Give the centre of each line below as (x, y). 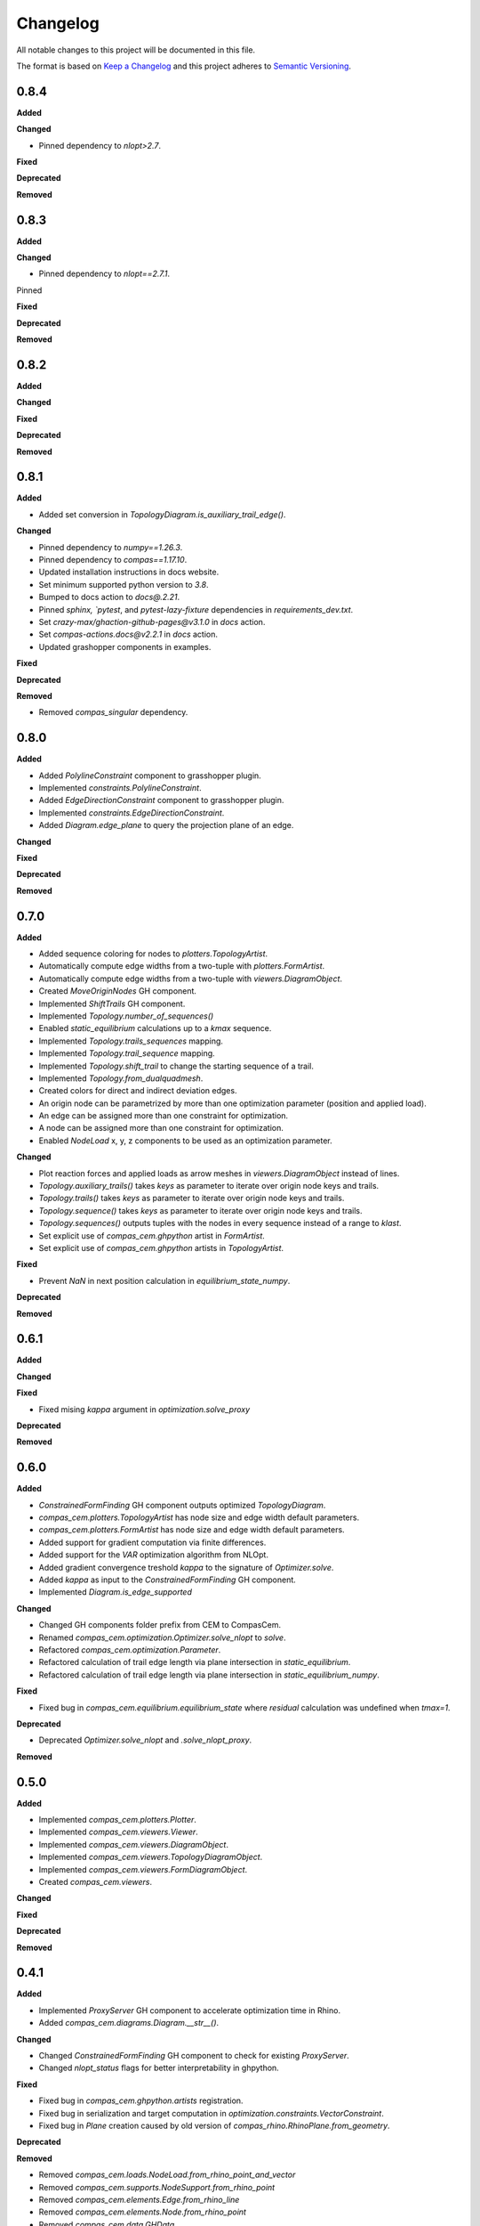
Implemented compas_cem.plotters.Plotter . (118, 1820)
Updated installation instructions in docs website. (129, 572)
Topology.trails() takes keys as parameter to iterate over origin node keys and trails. (192, 1198)
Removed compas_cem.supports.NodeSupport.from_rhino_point (157, 2187)
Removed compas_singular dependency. (113, 712)
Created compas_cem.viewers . (96, 1881)
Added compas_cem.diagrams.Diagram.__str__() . (129, 2023)
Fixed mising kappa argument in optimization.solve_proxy (144, 1409)
